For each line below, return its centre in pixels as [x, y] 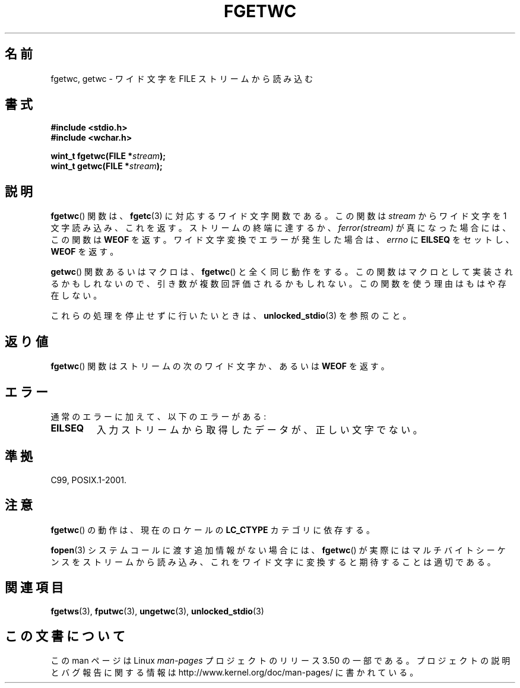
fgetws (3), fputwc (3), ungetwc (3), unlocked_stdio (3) [157, 611]
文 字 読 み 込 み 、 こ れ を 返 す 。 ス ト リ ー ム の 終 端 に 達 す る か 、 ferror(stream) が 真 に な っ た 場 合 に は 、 [281, 228]
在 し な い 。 [76, 296]
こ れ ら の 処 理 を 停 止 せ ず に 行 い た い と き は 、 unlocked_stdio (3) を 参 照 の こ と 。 [231, 316]
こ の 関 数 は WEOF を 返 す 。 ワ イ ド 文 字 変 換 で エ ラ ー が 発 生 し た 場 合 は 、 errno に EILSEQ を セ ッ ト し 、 [282, 240]
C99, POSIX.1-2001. [88, 480]
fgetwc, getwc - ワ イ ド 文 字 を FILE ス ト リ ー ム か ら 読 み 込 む [182, 78]
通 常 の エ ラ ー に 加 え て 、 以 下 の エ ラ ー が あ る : [158, 416]
